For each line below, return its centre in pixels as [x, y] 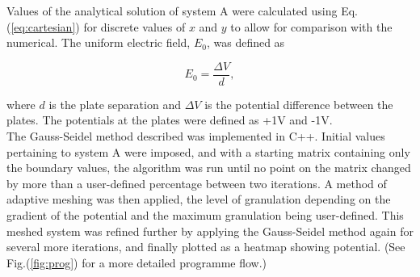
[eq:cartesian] [43, 26]
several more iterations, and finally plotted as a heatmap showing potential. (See [206, 247]
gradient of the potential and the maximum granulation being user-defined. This [205, 215]
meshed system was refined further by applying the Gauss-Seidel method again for [210, 231]
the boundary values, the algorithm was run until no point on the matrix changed [209, 168]
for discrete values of [134, 26]
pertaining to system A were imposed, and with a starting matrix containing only [208, 151]
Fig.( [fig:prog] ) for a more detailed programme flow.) [137, 262]
